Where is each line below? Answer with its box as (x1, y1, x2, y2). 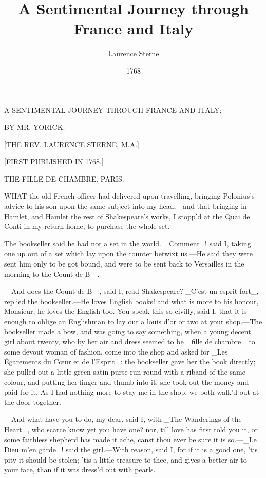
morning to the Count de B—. (4, 268, 100, 279)
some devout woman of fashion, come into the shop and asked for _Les (4, 346, 228, 357)
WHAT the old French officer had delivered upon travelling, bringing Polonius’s (4, 190, 255, 201)
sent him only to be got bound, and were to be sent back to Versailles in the (4, 258, 244, 269)
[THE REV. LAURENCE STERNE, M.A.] (4, 138, 139, 149)
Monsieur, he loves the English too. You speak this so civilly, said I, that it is (4, 306, 247, 316)
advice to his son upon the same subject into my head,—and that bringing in (4, 201, 247, 211)
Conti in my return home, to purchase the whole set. (4, 221, 170, 232)
